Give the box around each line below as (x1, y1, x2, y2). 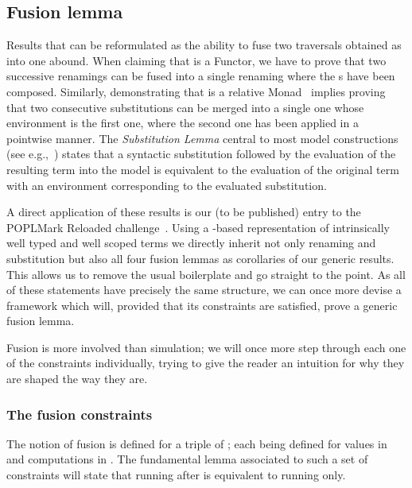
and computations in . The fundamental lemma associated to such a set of (6, 451, 368, 467)
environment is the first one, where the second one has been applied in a (6, 114, 359, 131)
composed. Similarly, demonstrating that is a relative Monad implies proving (6, 83, 386, 99)
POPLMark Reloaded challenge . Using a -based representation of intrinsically (6, 219, 390, 235)
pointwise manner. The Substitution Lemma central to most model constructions (6, 130, 398, 146)
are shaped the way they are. (6, 370, 148, 387)
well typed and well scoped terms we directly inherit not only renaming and (6, 234, 376, 251)
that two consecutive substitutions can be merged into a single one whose (6, 99, 364, 115)
